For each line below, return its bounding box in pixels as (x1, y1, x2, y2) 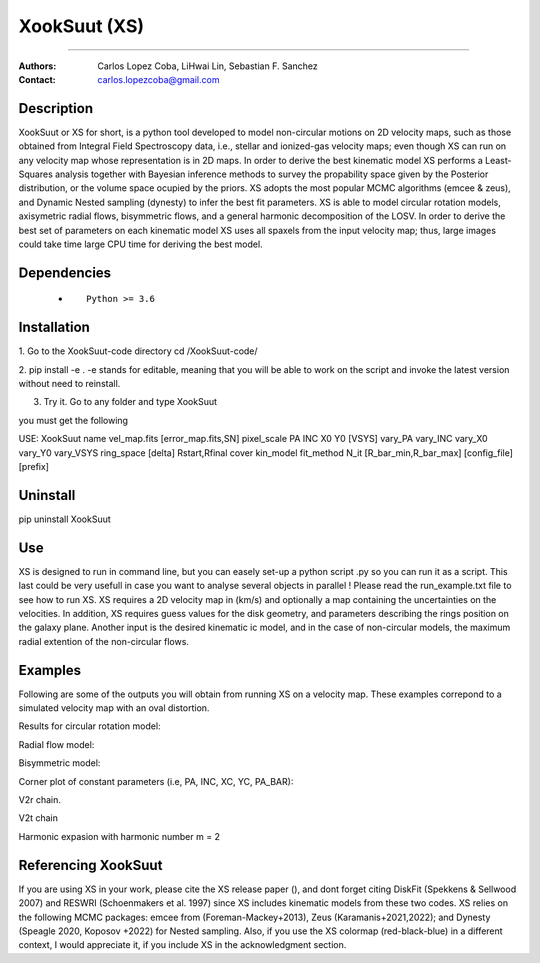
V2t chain (18, 812, 59, 824)
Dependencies (18, 264, 112, 281)
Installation (18, 319, 90, 336)
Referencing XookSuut (18, 856, 163, 874)
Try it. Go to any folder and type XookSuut (43, 396, 218, 408)
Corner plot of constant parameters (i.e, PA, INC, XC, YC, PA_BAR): (18, 775, 294, 787)
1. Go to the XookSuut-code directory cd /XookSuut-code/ (18, 345, 259, 357)
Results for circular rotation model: (18, 720, 161, 732)
